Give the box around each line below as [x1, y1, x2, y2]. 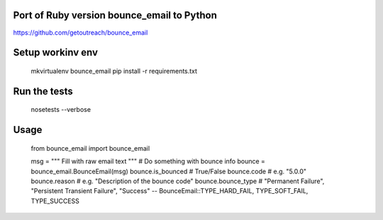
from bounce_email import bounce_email [30, 144, 150, 152]
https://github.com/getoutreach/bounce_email [13, 28, 148, 37]
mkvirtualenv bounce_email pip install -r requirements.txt [30, 66, 198, 75]
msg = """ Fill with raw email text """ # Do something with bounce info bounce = [30, 157, 266, 166]
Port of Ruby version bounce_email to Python [13, 9, 218, 21]
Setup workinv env [13, 47, 99, 59]
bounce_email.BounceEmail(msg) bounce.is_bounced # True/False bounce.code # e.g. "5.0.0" [30, 167, 307, 175]
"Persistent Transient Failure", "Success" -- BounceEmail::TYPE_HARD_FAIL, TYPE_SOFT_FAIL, [30, 187, 309, 195]
